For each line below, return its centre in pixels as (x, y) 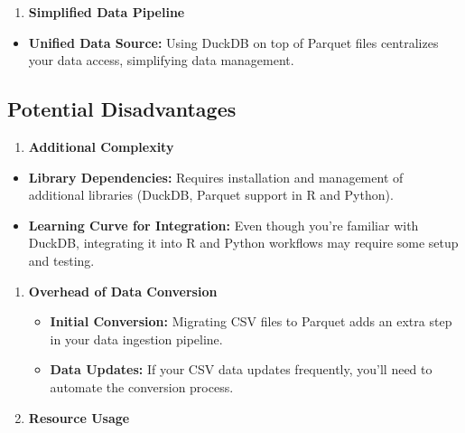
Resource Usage (79, 417)
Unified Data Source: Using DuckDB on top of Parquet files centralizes (233, 42)
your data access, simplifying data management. (161, 60)
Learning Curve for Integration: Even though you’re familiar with (223, 225)
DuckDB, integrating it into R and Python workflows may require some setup (243, 243)
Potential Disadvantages (122, 109)
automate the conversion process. (142, 386)
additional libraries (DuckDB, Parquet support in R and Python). (211, 195)
